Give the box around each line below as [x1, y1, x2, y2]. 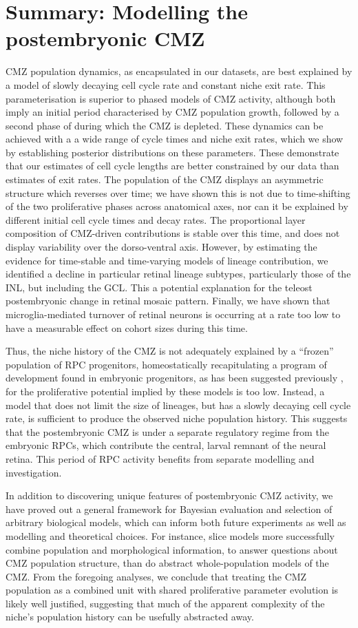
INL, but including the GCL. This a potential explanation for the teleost [6, 280, 313, 294]
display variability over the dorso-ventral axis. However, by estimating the [6, 240, 317, 254]
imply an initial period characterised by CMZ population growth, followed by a [6, 105, 339, 119]
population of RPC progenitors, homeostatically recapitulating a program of [6, 357, 327, 371]
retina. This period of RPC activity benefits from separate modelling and [6, 451, 315, 465]
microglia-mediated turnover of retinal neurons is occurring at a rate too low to [6, 307, 341, 321]
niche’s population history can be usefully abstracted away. [6, 609, 254, 624]
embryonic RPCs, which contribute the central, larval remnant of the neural [6, 438, 326, 452]
